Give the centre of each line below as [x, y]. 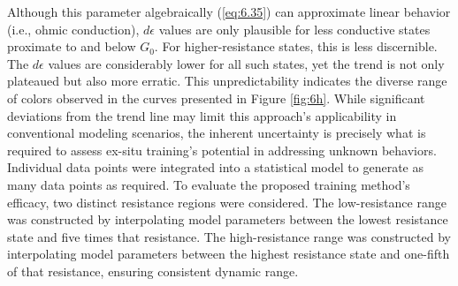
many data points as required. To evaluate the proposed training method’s [209, 184]
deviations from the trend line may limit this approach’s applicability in [202, 115]
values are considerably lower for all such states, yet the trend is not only [246, 63]
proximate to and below [72, 46]
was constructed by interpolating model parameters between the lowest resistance [228, 219]
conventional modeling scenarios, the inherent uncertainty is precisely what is [217, 133]
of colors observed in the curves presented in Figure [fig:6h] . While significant [216, 98]
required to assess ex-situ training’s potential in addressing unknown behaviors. [222, 150]
